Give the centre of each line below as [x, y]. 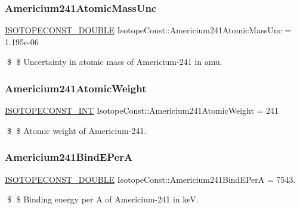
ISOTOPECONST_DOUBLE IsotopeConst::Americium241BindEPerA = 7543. [150, 179]
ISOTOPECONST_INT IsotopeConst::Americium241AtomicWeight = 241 [142, 110]
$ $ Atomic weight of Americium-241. [77, 130]
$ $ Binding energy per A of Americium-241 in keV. [103, 199]
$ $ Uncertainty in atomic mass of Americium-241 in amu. [115, 62]
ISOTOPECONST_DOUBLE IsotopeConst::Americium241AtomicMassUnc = [148, 30]
